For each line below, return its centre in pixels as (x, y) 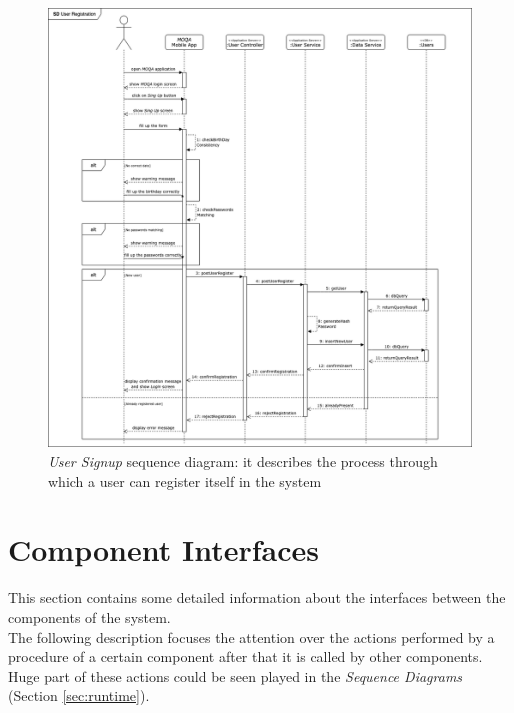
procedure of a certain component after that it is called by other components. (245, 656)
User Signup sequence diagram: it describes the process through (243, 461)
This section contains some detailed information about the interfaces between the (257, 597)
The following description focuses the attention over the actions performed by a (251, 636)
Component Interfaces (163, 549)
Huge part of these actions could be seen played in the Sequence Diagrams (235, 675)
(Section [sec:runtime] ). (79, 695)
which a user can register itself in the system (185, 480)
